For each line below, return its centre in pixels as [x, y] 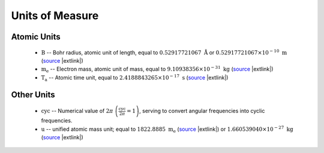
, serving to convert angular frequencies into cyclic [202, 111]
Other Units [33, 95]
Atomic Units [36, 37]
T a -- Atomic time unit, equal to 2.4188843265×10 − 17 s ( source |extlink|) [135, 78]
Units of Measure [55, 16]
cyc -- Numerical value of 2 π [77, 111]
